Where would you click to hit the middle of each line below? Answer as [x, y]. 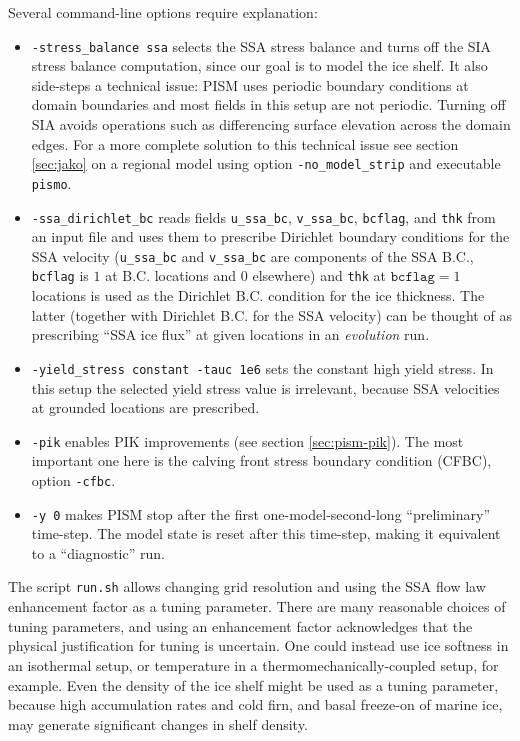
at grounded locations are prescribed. [145, 407]
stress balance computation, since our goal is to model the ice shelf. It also [259, 65]
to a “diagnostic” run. [98, 552]
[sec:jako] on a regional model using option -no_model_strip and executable [266, 163]
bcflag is [60, 275]
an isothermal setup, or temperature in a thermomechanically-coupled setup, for [253, 664]
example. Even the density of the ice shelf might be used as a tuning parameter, [253, 684]
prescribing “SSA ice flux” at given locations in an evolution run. [230, 334]
